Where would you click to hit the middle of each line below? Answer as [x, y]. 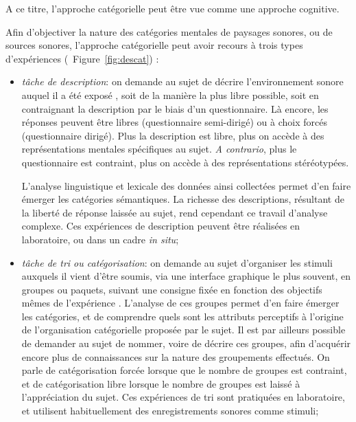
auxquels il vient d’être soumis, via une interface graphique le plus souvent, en [186, 276]
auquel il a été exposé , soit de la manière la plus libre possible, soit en [170, 95]
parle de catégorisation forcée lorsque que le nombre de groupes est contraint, [184, 370]
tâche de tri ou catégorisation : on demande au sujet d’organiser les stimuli [177, 262]
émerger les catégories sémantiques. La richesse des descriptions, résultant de [183, 199]
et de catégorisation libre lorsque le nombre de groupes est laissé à [161, 383]
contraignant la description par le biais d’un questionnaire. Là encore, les [175, 108]
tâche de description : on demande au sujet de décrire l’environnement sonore [182, 81]
